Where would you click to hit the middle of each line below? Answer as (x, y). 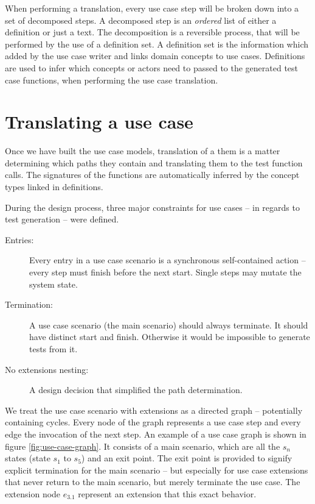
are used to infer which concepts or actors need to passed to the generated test (152, 67)
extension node (33, 493)
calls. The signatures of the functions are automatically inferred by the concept (152, 175)
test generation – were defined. (62, 219)
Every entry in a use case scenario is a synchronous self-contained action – (168, 260)
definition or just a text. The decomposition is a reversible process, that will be (152, 32)
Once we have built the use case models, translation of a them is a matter (143, 151)
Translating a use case (99, 122)
